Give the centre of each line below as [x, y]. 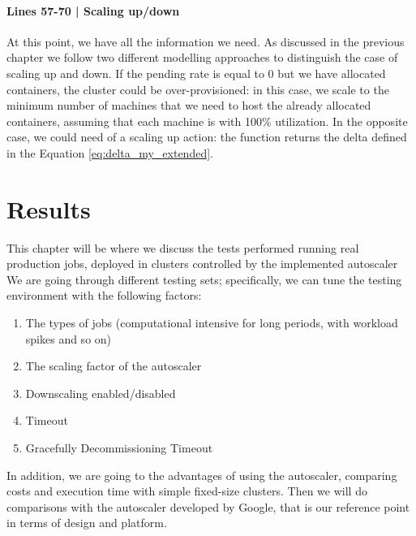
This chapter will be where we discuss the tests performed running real [183, 247]
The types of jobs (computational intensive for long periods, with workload [212, 323]
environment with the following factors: [104, 295]
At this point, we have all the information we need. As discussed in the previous [206, 41]
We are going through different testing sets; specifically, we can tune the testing [204, 279]
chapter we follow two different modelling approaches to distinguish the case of [202, 57]
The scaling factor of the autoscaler [114, 366]
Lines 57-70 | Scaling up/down [93, 10]
